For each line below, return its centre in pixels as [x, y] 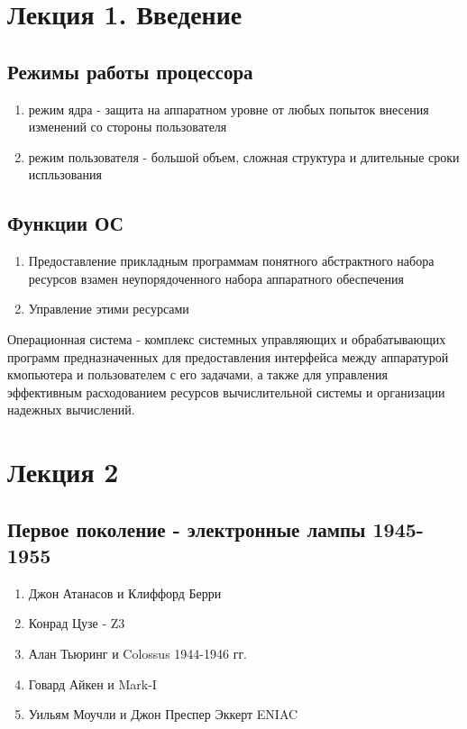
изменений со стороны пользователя [128, 127]
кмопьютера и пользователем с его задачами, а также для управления [197, 374]
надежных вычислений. [71, 410]
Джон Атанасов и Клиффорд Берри [125, 592]
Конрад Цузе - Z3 [77, 623]
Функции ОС [65, 223]
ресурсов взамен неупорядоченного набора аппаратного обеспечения [216, 278]
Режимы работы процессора [130, 71]
